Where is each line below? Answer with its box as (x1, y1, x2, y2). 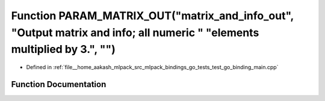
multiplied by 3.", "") (11, 43, 116, 57)
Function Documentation (11, 79, 107, 90)
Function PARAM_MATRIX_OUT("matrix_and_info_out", (11, 9, 294, 22)
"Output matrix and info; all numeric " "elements (11, 26, 259, 39)
